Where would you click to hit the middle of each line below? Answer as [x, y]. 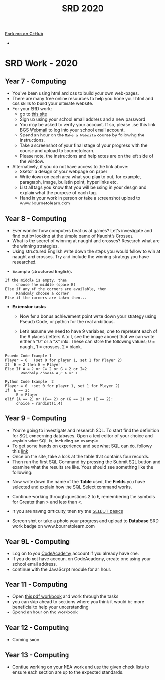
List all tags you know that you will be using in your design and [83, 187]
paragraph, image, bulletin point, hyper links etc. [69, 182]
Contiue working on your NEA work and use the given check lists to [81, 667]
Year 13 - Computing [37, 655]
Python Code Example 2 [30, 382]
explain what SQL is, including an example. [56, 441]
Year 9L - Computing [38, 542]
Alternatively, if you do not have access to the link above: [70, 167]
